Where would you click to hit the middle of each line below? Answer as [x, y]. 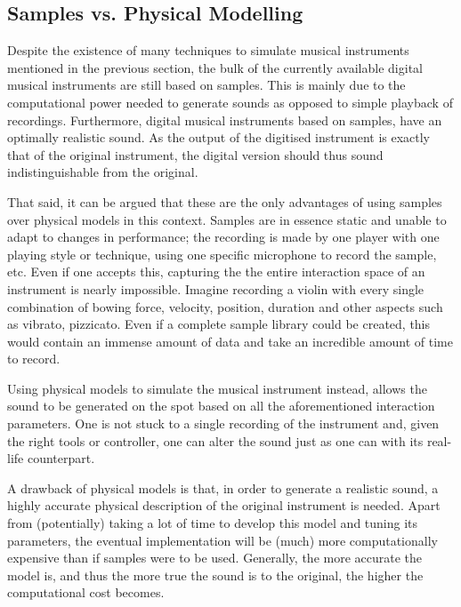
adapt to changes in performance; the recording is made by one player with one [223, 237]
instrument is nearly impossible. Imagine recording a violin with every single [216, 288]
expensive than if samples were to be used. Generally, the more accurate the [215, 558]
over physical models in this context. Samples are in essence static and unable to [227, 219]
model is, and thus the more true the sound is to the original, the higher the [215, 575]
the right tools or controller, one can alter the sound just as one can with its [215, 440]
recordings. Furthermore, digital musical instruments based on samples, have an [225, 120]
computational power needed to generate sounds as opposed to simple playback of [230, 102]
